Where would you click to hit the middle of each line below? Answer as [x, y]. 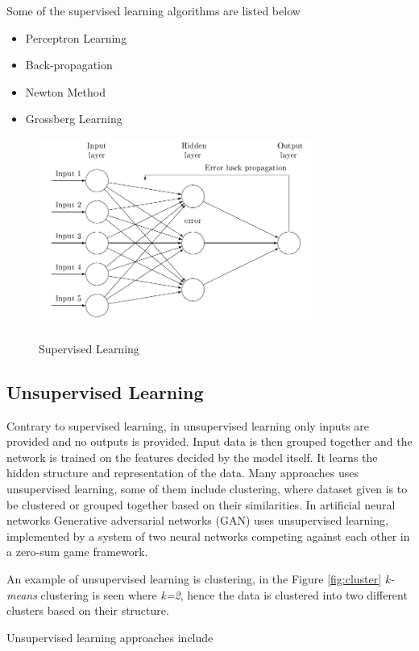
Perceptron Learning [76, 37]
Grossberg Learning [74, 119]
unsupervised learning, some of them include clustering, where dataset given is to [207, 488]
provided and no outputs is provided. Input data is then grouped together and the [209, 441]
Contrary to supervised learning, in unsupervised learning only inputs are [188, 425]
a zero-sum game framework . [77, 552]
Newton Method [65, 91]
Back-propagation [69, 65]
